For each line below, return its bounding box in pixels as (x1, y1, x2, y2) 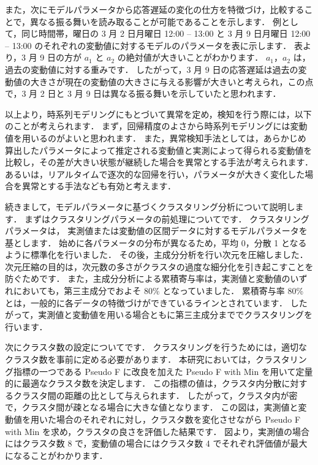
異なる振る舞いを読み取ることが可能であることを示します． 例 (30, 15, 281, 28)
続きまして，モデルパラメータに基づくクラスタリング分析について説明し (5, 200, 295, 213)
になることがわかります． (5, 448, 108, 461)
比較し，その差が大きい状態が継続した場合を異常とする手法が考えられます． (5, 156, 314, 168)
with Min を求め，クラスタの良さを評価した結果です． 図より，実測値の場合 (5, 425, 309, 437)
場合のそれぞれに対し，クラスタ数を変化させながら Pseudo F (56, 413, 301, 425)
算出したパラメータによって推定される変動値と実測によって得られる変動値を (5, 143, 312, 156)
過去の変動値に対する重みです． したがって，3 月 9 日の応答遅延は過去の (5, 62, 298, 75)
